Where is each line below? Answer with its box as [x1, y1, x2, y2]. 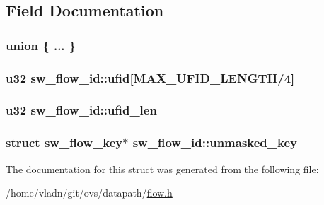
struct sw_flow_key [6, 134, 123, 151]
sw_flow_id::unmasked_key [132, 134, 297, 151]
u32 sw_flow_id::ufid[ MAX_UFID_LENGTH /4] [6, 69, 295, 86]
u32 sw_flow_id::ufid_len [6, 101, 157, 119]
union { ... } [6, 36, 76, 54]
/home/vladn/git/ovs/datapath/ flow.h [6, 185, 173, 200]
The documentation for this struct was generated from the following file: [6, 161, 319, 176]
